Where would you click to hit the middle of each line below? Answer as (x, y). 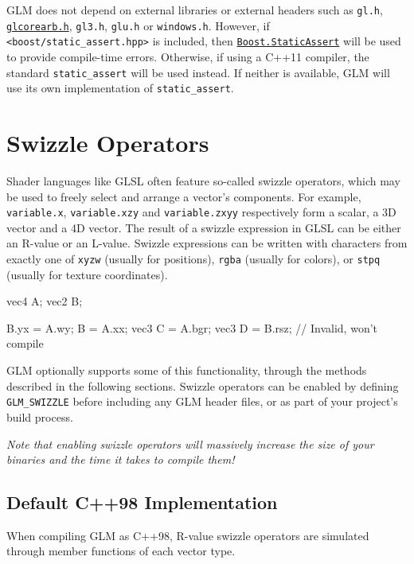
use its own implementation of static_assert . (120, 88)
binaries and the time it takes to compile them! (121, 459)
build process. (40, 416)
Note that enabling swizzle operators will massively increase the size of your (190, 443)
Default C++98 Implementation (142, 502)
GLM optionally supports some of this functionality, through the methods (187, 370)
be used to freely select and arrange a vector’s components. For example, (184, 196)
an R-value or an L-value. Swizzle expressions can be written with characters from (207, 243)
